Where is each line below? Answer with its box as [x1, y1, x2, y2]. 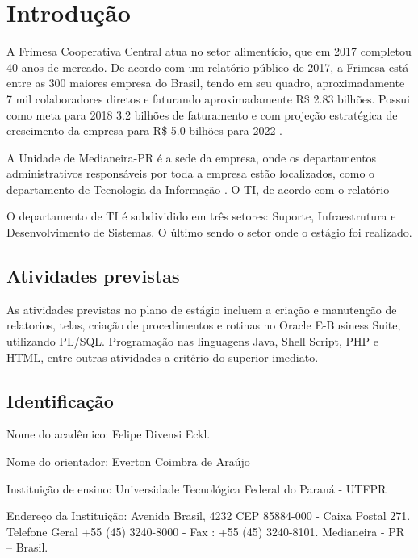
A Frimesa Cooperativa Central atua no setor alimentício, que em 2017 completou [6, 43, 412, 60]
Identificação [6, 388, 114, 413]
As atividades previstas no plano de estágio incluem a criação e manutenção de [6, 300, 397, 317]
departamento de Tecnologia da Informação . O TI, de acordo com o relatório [6, 180, 390, 197]
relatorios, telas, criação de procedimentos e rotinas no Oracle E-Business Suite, [6, 317, 401, 334]
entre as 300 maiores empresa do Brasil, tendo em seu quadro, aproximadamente [6, 74, 405, 91]
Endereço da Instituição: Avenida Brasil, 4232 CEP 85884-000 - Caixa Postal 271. [6, 507, 411, 524]
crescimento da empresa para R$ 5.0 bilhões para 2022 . [6, 122, 283, 139]
